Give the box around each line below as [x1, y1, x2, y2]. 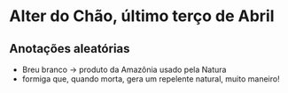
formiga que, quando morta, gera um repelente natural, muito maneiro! [21, 74, 281, 84]
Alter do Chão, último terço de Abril [9, 6, 275, 26]
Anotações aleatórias [9, 41, 130, 56]
